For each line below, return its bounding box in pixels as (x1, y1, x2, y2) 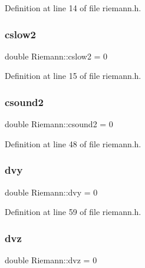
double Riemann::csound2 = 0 (5, 118, 113, 130)
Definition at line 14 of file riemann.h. (5, 2, 141, 14)
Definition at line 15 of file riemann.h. (5, 70, 141, 82)
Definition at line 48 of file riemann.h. (5, 137, 141, 150)
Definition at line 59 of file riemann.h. (5, 206, 141, 218)
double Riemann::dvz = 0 (5, 254, 97, 266)
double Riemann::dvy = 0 (5, 186, 98, 198)
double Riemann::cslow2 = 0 (5, 49, 108, 62)
